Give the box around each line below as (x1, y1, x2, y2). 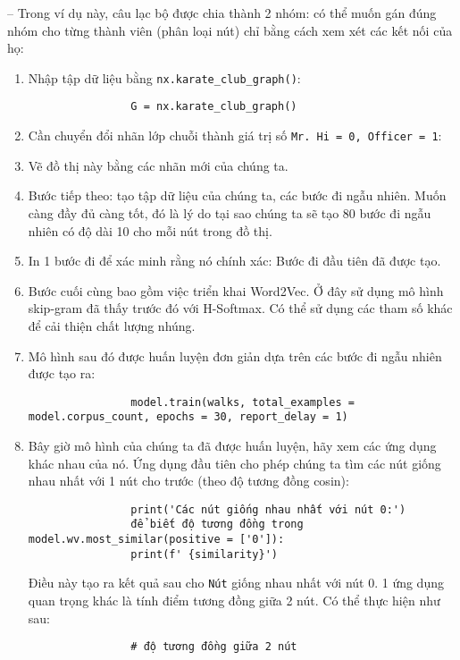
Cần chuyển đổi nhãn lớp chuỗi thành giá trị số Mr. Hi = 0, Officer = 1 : (28, 126, 442, 145)
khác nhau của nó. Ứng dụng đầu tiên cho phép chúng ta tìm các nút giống (28, 453, 441, 472)
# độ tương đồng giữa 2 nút (130, 640, 297, 654)
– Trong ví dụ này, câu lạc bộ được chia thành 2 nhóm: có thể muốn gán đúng (7, 4, 437, 21)
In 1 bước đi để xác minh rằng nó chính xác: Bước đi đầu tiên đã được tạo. (28, 251, 441, 270)
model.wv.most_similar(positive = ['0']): (28, 533, 285, 546)
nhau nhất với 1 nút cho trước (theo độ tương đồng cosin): (28, 471, 349, 490)
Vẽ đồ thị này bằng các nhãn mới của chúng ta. (28, 156, 289, 174)
